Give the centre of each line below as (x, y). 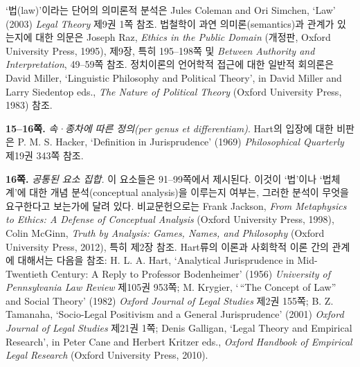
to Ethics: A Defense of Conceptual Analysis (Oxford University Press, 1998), (170, 219)
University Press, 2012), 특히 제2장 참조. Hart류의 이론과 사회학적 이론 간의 (167, 246)
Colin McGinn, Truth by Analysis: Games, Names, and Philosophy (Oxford (165, 232)
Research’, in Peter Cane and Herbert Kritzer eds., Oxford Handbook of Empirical (179, 341)
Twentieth (27, 273)
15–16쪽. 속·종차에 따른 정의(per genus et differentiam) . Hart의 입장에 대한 (170, 128)
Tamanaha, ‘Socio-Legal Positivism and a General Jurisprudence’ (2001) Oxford (175, 314)
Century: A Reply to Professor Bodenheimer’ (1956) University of (191, 273)
